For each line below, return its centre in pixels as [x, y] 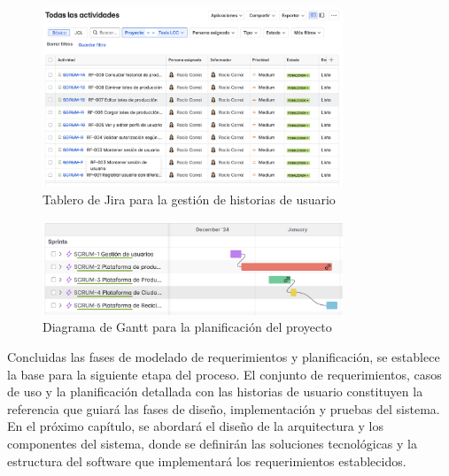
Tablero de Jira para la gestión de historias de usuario [189, 199]
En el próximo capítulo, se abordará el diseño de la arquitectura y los [195, 426]
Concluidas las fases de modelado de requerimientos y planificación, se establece [224, 357]
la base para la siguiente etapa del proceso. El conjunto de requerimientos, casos [224, 374]
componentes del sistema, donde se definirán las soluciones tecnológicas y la [212, 444]
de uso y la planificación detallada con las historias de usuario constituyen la [215, 392]
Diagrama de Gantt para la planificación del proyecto [187, 327]
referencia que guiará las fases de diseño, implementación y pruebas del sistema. [224, 408]
